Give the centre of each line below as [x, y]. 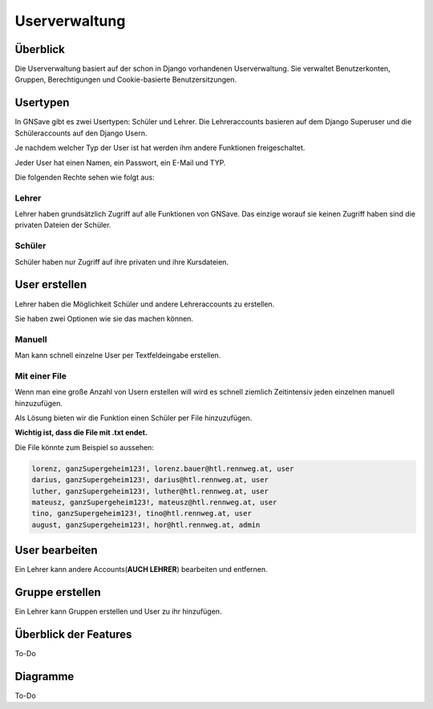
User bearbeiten [56, 551]
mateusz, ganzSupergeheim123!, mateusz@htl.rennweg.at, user [154, 502]
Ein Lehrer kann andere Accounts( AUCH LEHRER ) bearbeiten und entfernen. [141, 569]
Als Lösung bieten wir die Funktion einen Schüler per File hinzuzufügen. [134, 418]
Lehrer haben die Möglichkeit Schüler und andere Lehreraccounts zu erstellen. [145, 304]
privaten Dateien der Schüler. [63, 225]
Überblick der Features [73, 634]
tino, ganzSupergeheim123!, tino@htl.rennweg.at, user [142, 514]
